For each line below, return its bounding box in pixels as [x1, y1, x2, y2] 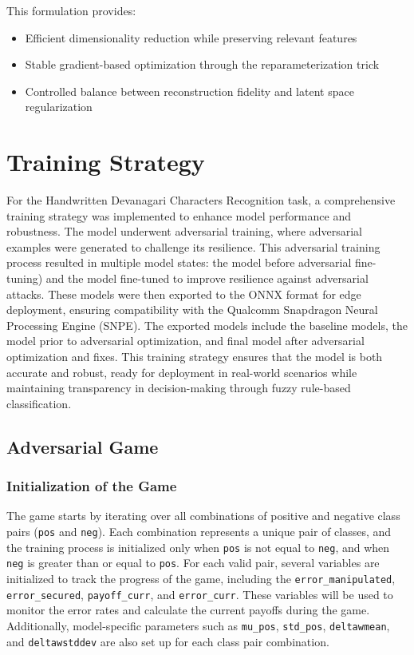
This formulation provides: [6, 2, 136, 18]
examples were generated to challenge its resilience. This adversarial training [6, 238, 380, 255]
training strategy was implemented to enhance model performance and [6, 207, 351, 224]
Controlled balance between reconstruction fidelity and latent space [25, 82, 354, 99]
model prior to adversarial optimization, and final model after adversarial [6, 332, 365, 349]
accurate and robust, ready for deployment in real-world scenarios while [6, 363, 357, 380]
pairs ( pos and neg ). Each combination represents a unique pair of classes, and [6, 523, 392, 539]
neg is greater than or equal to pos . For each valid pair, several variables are [6, 554, 380, 571]
